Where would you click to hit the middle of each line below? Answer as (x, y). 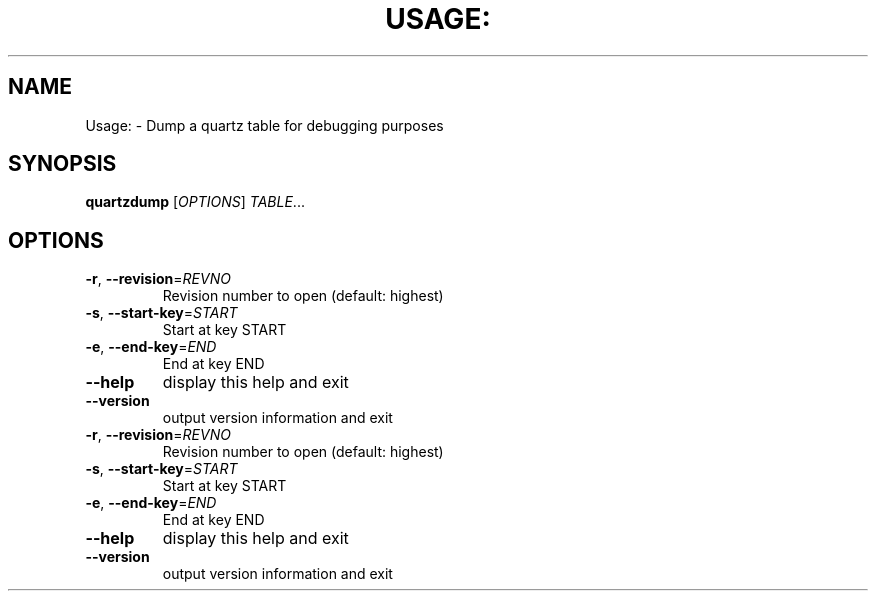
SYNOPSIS (62, 164)
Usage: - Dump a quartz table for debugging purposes (264, 125)
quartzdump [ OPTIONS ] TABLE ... (195, 202)
